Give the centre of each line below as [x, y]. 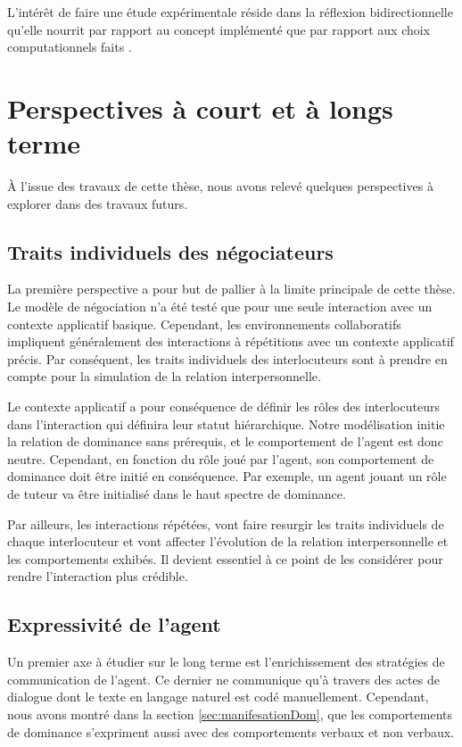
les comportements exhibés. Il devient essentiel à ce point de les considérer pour [225, 558]
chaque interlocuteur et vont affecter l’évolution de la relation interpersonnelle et [228, 541]
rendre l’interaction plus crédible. [98, 576]
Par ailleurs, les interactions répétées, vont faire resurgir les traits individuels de [226, 523]
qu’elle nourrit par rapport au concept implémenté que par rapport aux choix [219, 29]
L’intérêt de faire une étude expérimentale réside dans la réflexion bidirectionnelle [230, 12]
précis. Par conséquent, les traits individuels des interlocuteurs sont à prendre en [227, 358]
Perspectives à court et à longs [200, 108]
